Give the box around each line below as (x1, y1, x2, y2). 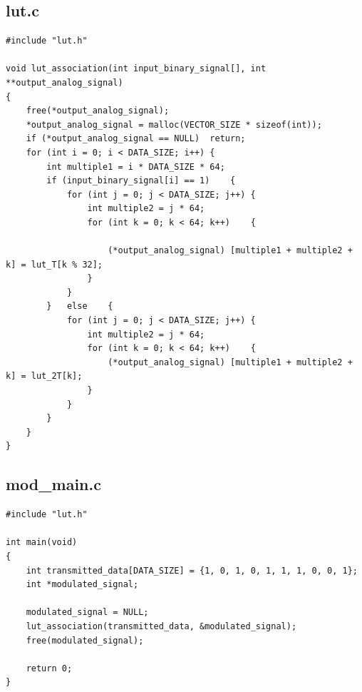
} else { (46, 301, 113, 312)
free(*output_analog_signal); (26, 106, 170, 116)
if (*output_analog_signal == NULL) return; (26, 133, 246, 144)
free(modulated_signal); (26, 635, 144, 646)
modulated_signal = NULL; (26, 607, 149, 618)
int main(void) (6, 537, 78, 548)
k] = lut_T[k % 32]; (6, 259, 103, 270)
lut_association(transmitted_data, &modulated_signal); (26, 621, 297, 631)
